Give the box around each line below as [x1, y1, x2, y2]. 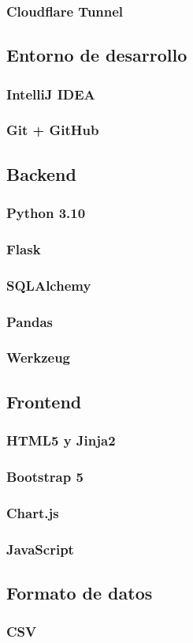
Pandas [6, 311, 53, 331]
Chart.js [6, 502, 59, 522]
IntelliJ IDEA [6, 84, 95, 103]
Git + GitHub [6, 120, 99, 140]
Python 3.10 [6, 203, 86, 223]
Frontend [6, 389, 82, 413]
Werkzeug [6, 348, 71, 367]
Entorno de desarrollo [6, 43, 187, 67]
